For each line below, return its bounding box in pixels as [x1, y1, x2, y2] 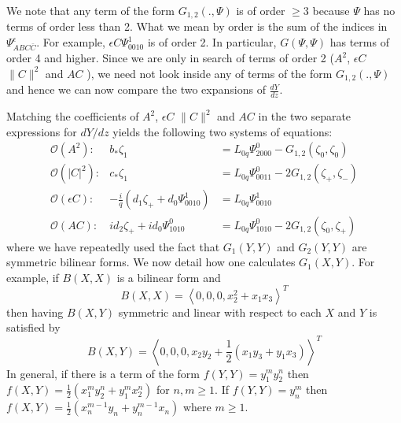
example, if [6, 269, 59, 285]
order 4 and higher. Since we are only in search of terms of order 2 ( [6, 50, 334, 66]
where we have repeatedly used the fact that [6, 238, 220, 254]
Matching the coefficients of [6, 108, 139, 124]
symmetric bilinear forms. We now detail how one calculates [6, 254, 296, 270]
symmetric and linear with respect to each [118, 303, 322, 320]
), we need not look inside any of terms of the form [86, 65, 333, 81]
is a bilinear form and [116, 269, 221, 285]
